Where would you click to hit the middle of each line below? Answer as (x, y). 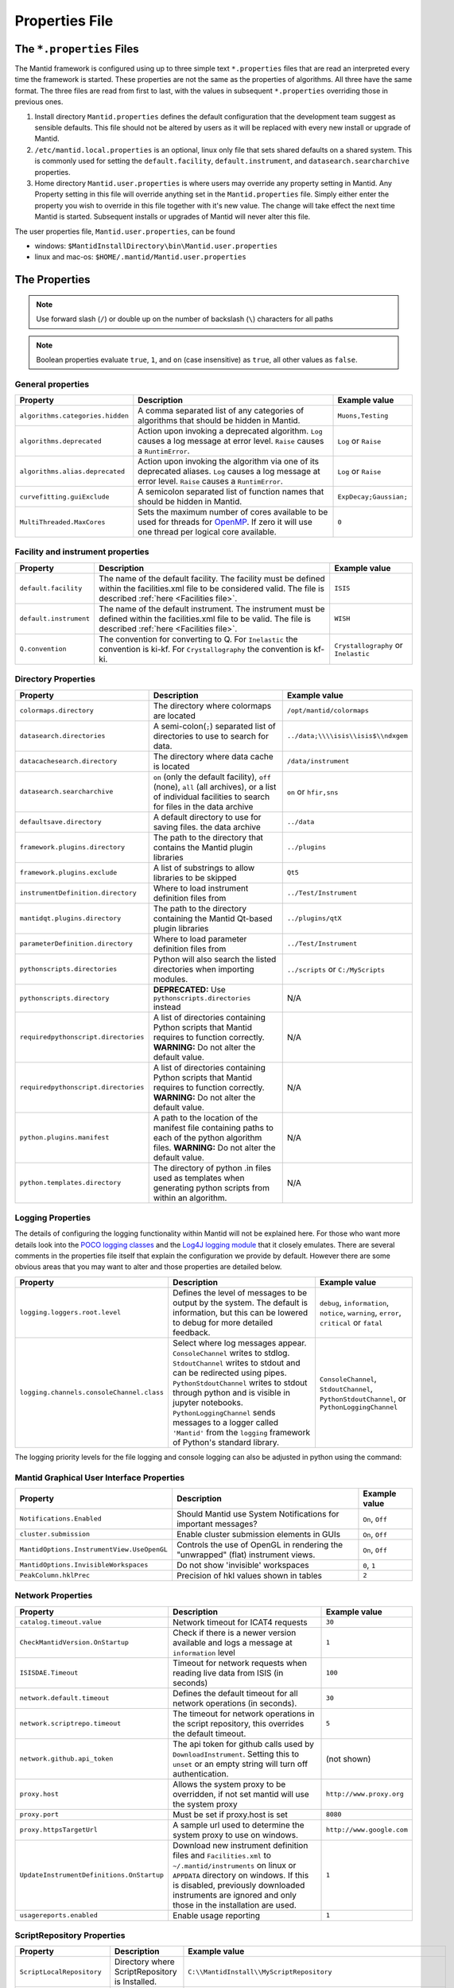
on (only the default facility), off (212, 777)
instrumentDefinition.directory (78, 893)
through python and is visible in (231, 1392)
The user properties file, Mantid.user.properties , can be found (125, 231)
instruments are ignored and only (235, 1895)
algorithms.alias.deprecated (72, 471)
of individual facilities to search (211, 797)
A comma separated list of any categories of (221, 411)
